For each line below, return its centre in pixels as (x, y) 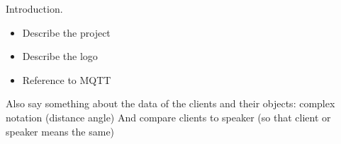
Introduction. (34, 8)
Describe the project (66, 32)
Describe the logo (60, 56)
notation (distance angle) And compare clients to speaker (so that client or (168, 117)
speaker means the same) (60, 131)
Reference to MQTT (67, 79)
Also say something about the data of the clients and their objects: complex (170, 103)
